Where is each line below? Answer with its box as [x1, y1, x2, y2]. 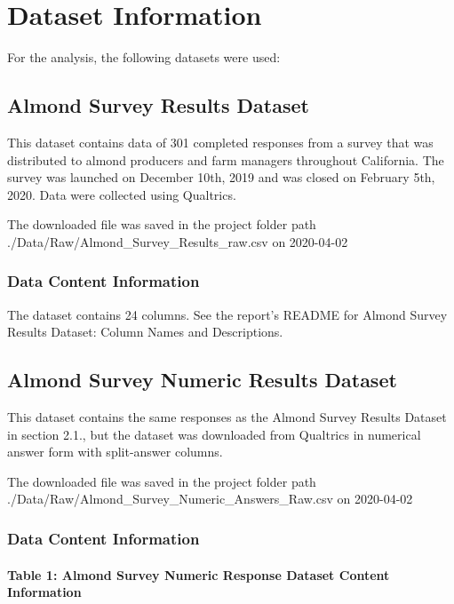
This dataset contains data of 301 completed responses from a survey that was [7, 132, 434, 151]
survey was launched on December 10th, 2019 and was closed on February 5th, [7, 168, 435, 187]
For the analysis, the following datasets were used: [7, 48, 281, 67]
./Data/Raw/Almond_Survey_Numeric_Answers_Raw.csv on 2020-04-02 [7, 489, 413, 508]
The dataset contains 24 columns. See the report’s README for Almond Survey [7, 305, 448, 323]
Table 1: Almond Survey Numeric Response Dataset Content [7, 565, 390, 584]
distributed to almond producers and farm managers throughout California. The [7, 150, 444, 169]
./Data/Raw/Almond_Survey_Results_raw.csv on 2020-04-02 [7, 232, 348, 250]
